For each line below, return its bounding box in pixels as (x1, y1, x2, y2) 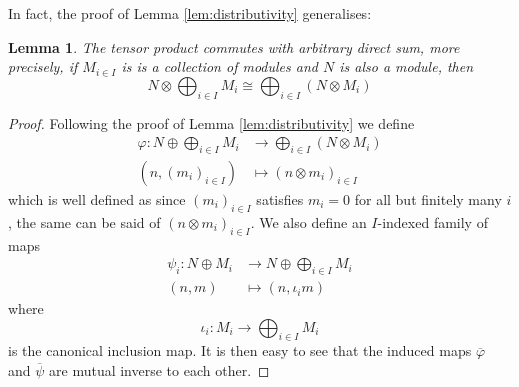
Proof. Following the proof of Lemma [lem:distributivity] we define (8, 112, 415, 133)
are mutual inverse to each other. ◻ (49, 360, 270, 381)
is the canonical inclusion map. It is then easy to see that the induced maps (8, 340, 472, 361)
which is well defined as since (8, 189, 186, 210)
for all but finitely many (354, 189, 502, 210)
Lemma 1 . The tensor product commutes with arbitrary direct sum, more (8, 36, 460, 57)
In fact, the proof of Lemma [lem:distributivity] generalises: (8, 3, 372, 23)
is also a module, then (339, 56, 474, 77)
